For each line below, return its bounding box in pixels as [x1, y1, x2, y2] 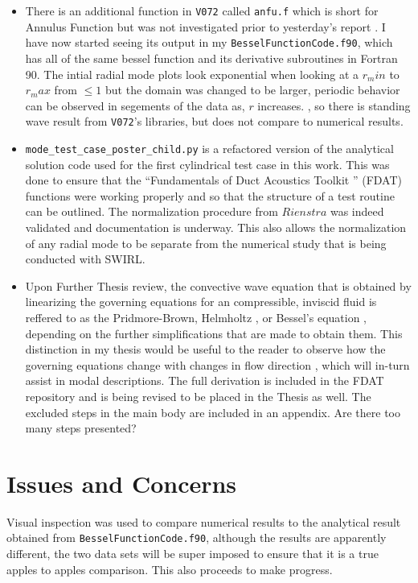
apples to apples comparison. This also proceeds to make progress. [6, 560, 333, 577]
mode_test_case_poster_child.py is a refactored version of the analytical [25, 139, 394, 156]
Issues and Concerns [6, 466, 237, 499]
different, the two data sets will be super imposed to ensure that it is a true [6, 545, 379, 562]
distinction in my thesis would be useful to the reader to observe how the [25, 341, 386, 358]
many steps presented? [25, 420, 137, 436]
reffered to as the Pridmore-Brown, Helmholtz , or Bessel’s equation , [25, 308, 367, 325]
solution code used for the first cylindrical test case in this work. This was [25, 155, 390, 172]
